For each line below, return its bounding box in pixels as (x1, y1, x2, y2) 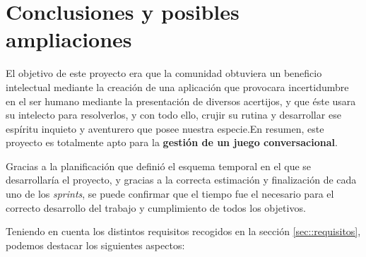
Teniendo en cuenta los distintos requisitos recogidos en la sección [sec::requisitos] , (6, 224, 361, 239)
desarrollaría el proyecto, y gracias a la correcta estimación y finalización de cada (6, 172, 357, 187)
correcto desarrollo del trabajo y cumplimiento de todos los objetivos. (6, 200, 306, 215)
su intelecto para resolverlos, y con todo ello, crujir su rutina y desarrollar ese (6, 107, 341, 122)
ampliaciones (6, 25, 132, 54)
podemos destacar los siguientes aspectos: (6, 237, 185, 252)
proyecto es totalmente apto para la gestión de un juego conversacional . (6, 135, 338, 150)
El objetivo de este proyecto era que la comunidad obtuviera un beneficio (6, 66, 322, 80)
